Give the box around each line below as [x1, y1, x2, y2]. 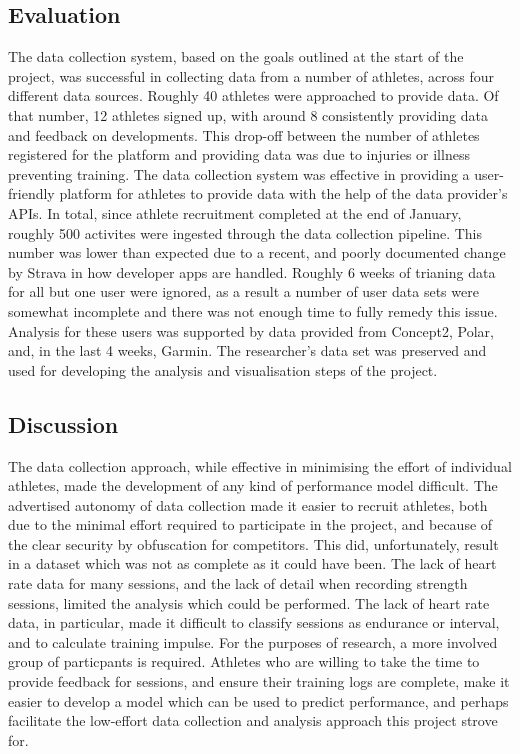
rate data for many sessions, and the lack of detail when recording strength [8, 573, 468, 594]
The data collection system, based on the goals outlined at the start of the [8, 46, 464, 67]
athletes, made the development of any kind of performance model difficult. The [8, 475, 498, 496]
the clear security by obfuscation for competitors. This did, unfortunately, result [8, 533, 499, 554]
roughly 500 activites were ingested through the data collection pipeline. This [8, 222, 483, 243]
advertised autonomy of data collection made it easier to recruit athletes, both [8, 494, 488, 515]
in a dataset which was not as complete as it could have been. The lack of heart [8, 553, 497, 574]
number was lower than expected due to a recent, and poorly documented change [8, 242, 506, 263]
